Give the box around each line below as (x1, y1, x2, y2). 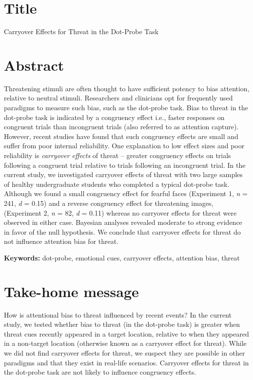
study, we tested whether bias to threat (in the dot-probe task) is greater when (4, 319, 240, 329)
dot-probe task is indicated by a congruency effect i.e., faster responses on (4, 112, 225, 122)
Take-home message (4, 281, 139, 301)
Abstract (4, 55, 64, 75)
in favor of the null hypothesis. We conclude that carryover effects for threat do (4, 226, 241, 237)
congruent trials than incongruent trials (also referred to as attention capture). (4, 121, 239, 132)
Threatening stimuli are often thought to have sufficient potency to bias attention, (4, 83, 250, 93)
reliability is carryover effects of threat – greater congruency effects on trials (4, 150, 231, 160)
